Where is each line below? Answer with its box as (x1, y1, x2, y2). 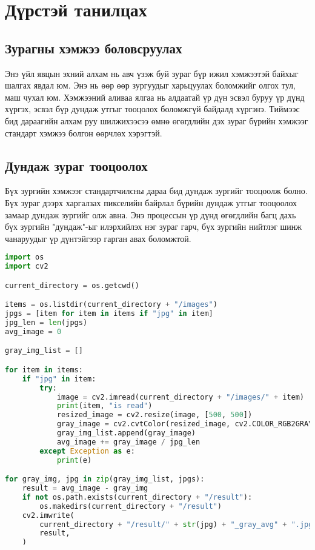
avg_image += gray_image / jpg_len (56, 437, 201, 446)
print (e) (56, 455, 92, 464)
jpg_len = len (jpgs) (5, 318, 88, 327)
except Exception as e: (39, 446, 135, 455)
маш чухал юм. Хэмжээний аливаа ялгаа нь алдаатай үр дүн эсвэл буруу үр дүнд (5, 90, 305, 103)
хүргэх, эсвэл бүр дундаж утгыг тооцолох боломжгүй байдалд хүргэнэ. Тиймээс (5, 102, 300, 115)
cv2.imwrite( (22, 511, 75, 520)
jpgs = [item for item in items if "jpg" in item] (5, 309, 213, 318)
